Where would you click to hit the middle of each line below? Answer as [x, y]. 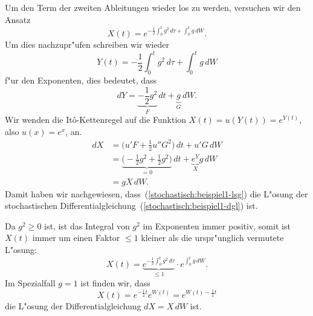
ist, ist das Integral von [87, 225]
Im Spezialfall [30, 283]
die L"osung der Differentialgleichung [73, 305]
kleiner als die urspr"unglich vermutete [212, 238]
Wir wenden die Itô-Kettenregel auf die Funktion [96, 120]
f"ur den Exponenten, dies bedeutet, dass [81, 80]
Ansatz [18, 19]
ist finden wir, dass [115, 283]
